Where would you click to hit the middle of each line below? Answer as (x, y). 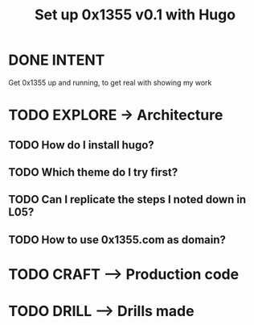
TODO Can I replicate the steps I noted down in (127, 200)
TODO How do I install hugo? (81, 145)
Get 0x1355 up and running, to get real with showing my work (110, 82)
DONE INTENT (57, 60)
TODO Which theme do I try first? (93, 172)
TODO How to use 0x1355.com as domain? (117, 240)
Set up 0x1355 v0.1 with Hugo (135, 15)
